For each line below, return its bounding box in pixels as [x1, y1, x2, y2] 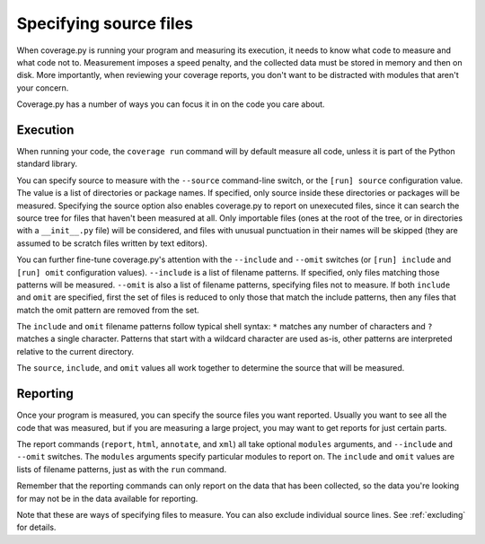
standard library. [16, 158, 78, 170]
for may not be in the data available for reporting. [16, 493, 198, 504]
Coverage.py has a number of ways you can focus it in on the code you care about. [16, 99, 325, 110]
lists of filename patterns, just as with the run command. [16, 463, 227, 475]
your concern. [16, 82, 69, 93]
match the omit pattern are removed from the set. [16, 304, 199, 315]
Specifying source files [16, 13, 193, 33]
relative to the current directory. [16, 346, 135, 356]
